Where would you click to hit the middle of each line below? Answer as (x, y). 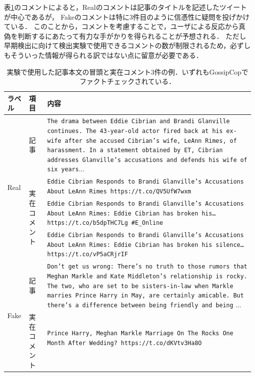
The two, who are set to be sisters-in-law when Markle (140, 286)
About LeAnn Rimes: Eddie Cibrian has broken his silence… (146, 245)
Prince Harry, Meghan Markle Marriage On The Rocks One (140, 334)
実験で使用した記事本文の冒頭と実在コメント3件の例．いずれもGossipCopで (127, 71)
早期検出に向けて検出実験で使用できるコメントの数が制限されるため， (117, 45)
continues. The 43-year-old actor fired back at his (135, 131)
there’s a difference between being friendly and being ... (144, 304)
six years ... (66, 169)
